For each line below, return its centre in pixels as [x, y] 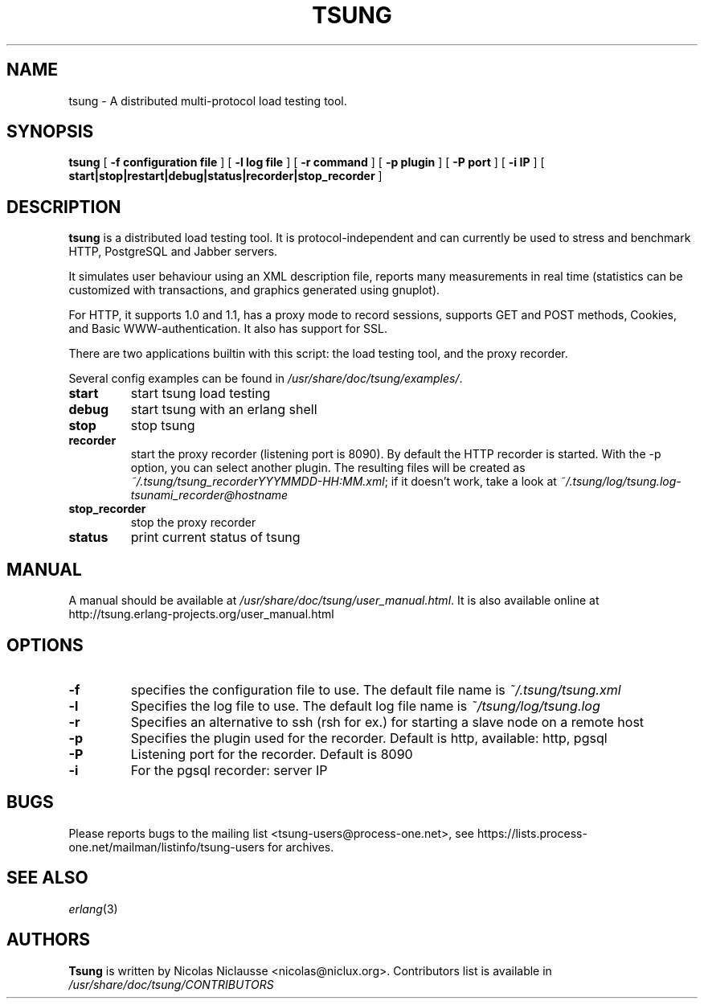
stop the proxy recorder [193, 523]
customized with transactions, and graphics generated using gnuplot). [254, 290]
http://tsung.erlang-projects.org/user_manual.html [201, 614]
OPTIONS [45, 645]
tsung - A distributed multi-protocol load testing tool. [208, 100]
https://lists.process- [532, 833]
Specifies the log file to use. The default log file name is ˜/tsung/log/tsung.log [365, 706]
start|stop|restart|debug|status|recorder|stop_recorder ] [225, 176]
